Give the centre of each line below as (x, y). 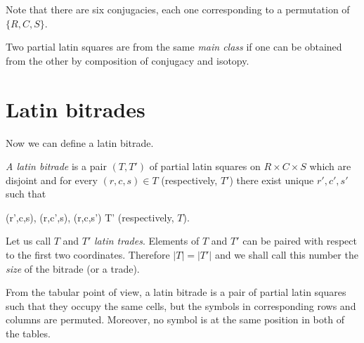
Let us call (28, 241)
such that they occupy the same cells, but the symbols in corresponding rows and (181, 305)
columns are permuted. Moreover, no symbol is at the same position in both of (175, 319)
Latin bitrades (76, 109)
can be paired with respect (300, 241)
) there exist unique (272, 180)
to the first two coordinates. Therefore (88, 255)
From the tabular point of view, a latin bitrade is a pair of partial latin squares (176, 292)
